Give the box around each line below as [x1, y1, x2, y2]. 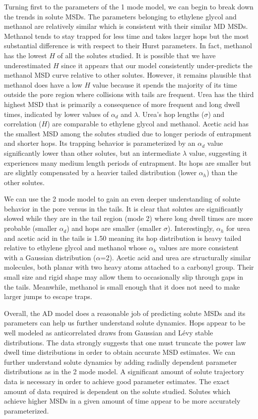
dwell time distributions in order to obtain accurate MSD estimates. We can [4, 347, 236, 357]
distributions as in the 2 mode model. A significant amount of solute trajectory [4, 366, 244, 377]
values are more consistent [159, 242, 239, 253]
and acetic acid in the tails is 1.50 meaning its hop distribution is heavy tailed [4, 232, 242, 243]
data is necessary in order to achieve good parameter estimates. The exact [4, 376, 230, 386]
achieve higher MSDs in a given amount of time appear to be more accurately [4, 396, 241, 406]
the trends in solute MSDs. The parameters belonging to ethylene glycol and [4, 11, 237, 21]
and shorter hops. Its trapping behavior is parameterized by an [4, 138, 195, 148]
